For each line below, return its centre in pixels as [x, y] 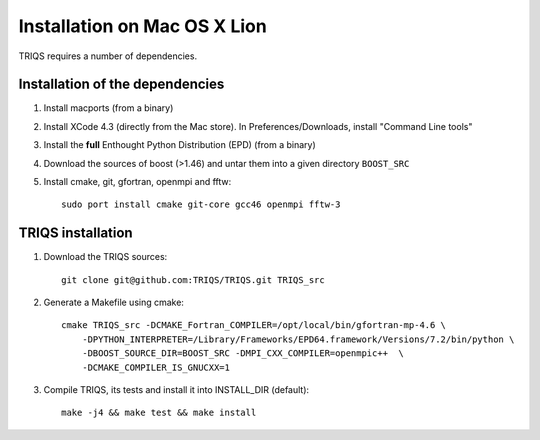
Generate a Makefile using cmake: [114, 302]
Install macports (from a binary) [108, 108]
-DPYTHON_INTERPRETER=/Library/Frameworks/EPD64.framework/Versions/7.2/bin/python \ [298, 339]
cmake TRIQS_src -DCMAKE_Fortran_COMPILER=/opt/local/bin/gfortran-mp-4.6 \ [254, 325]
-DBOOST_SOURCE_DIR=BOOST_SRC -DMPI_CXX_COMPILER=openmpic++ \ [242, 353]
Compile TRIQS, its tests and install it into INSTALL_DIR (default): [176, 390]
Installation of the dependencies [121, 84]
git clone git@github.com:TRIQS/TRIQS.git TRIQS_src [193, 279]
